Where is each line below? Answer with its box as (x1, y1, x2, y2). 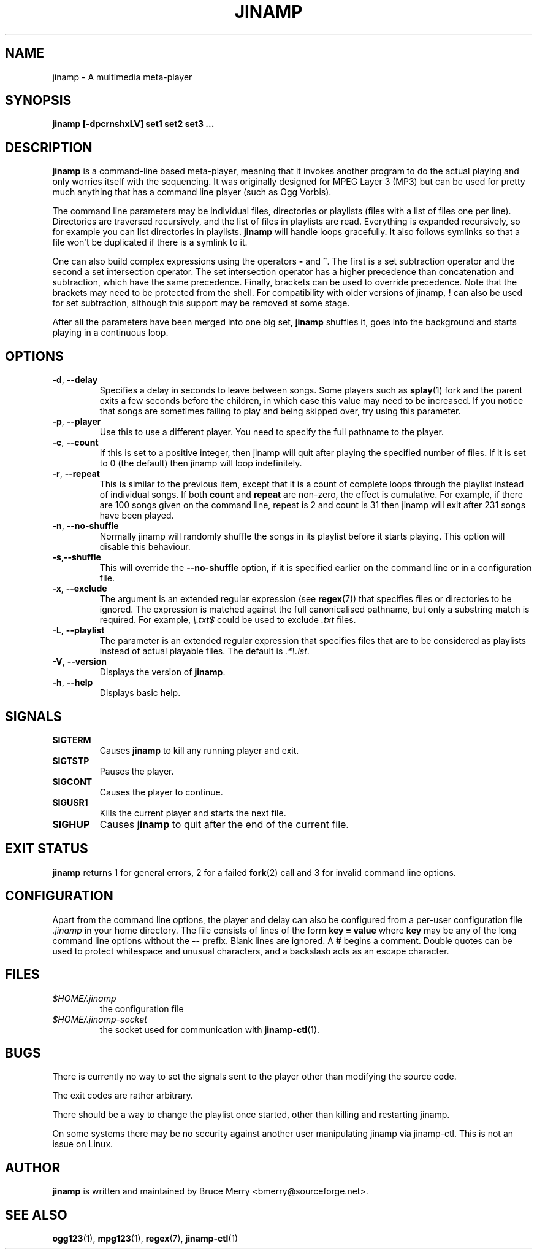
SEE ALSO (5, 1207, 67, 1223)
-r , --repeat (52, 468, 100, 479)
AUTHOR (5, 1159, 61, 1175)
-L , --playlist (52, 625, 105, 636)
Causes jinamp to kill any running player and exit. (99, 745, 299, 756)
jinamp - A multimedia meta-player (52, 71, 192, 82)
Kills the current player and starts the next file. (99, 807, 286, 818)
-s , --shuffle (52, 552, 101, 563)
